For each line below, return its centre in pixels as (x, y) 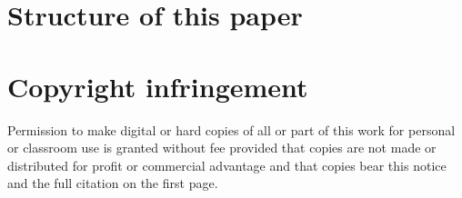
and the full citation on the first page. (113, 183)
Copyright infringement (158, 86)
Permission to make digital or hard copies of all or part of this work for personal (231, 129)
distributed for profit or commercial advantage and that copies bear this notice (227, 165)
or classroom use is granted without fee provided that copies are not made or (222, 148)
